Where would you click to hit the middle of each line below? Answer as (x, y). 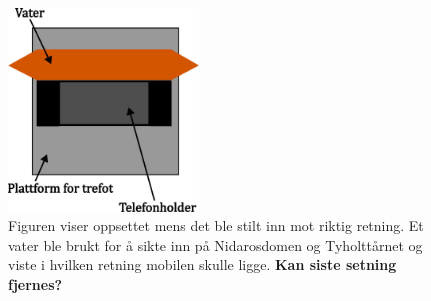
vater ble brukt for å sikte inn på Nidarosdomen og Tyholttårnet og (215, 244)
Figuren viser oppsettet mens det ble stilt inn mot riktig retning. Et (216, 225)
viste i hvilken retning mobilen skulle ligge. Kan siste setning (202, 264)
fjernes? (35, 283)
